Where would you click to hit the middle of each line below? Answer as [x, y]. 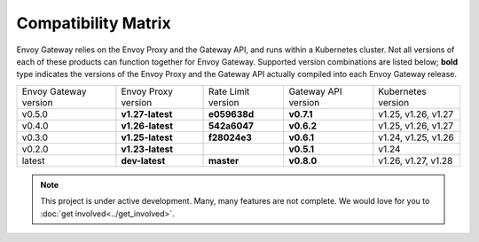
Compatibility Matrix [94, 23]
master [224, 160]
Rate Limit [229, 91]
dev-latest [143, 160]
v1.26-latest [147, 126]
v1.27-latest [147, 113]
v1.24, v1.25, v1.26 [416, 137]
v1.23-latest [147, 149]
